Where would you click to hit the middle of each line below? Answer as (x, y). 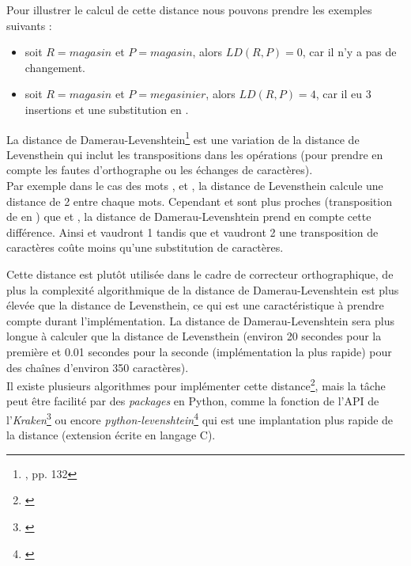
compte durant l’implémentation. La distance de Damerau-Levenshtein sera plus (200, 320)
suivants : (29, 25)
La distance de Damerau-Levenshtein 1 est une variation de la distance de (183, 138)
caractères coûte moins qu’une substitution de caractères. (145, 247)
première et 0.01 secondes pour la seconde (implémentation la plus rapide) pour (199, 351)
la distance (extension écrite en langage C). (111, 435)
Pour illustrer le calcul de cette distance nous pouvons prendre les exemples (189, 9)
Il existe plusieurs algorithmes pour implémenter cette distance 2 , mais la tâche (196, 384)
